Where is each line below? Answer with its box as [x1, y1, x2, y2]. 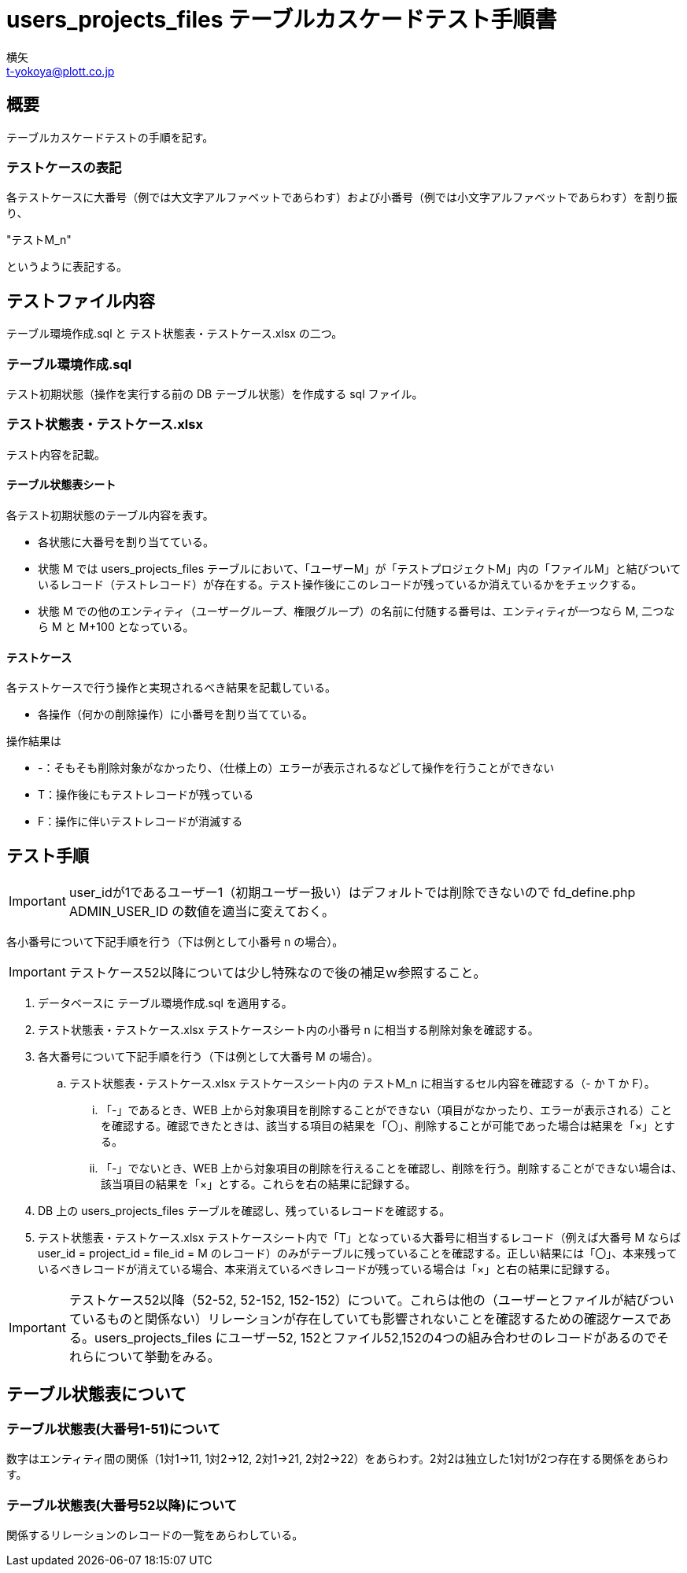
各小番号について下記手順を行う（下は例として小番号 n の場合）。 [6, 934, 344, 948]
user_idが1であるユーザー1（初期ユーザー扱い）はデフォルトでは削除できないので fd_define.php [68, 884, 636, 900]
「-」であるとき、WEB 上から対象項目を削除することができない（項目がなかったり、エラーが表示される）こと [101, 1102, 673, 1117]
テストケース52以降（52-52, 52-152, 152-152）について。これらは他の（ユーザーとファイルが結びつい [68, 1291, 674, 1308]
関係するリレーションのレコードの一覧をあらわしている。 [6, 1527, 304, 1542]
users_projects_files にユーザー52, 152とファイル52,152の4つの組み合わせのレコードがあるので [94, 1329, 657, 1346]
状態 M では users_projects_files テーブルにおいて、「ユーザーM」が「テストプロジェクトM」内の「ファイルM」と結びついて [38, 561, 681, 575]
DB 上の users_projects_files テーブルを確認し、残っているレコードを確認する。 [38, 1203, 451, 1217]
